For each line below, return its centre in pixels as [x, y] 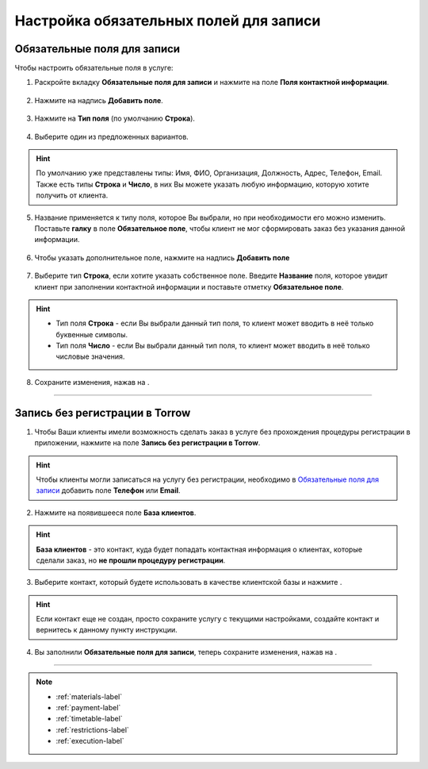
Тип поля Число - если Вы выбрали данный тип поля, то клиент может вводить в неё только [213, 346]
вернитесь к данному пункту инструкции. [107, 630]
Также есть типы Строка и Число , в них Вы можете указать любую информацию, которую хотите [203, 184]
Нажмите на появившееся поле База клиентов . [115, 513]
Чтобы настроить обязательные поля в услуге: [94, 68]
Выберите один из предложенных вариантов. [112, 136]
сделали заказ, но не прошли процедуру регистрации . [131, 560]
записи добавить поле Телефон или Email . [109, 490]
